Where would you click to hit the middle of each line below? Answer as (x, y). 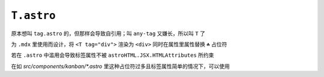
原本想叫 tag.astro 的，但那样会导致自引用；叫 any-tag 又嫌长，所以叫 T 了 (108, 33)
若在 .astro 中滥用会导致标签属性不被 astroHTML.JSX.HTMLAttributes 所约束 (112, 55)
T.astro (34, 16)
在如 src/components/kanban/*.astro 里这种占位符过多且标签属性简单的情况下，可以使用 (121, 66)
